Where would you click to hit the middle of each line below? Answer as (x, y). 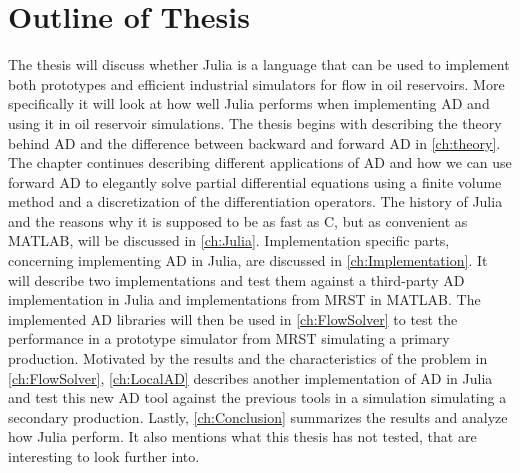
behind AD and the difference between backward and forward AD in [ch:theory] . (254, 142)
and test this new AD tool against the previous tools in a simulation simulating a (257, 397)
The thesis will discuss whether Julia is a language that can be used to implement (259, 64)
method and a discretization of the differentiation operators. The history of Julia (255, 201)
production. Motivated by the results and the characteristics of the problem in (248, 358)
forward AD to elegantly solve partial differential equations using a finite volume (255, 181)
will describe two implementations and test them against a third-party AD (236, 279)
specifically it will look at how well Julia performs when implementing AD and (249, 103)
